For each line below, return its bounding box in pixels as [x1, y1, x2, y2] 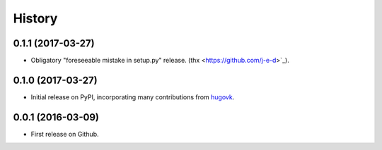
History [13, 11, 58, 26]
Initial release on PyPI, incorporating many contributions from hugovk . [30, 92, 235, 101]
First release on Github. [30, 130, 99, 138]
